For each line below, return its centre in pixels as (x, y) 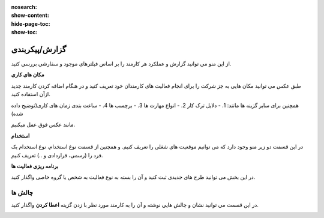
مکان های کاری (28, 74)
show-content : (30, 16)
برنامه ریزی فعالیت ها (35, 166)
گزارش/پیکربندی (39, 49)
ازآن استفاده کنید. (31, 94)
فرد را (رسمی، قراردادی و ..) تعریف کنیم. (57, 155)
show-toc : (24, 32)
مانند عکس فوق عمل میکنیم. (43, 125)
